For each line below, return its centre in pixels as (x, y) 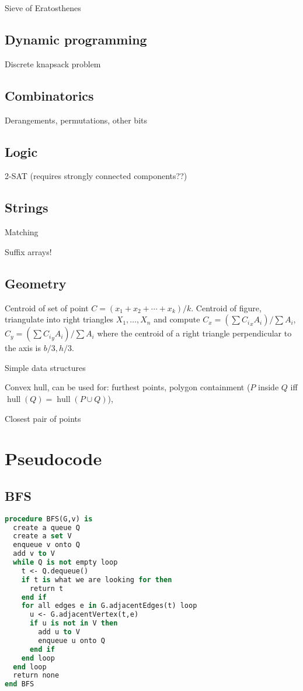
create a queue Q (46, 527)
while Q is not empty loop (65, 563)
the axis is (23, 348)
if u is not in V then (74, 623)
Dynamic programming (76, 39)
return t (46, 588)
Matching (22, 232)
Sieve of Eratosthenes (43, 8)
